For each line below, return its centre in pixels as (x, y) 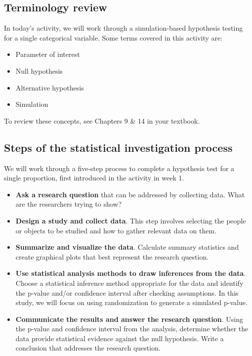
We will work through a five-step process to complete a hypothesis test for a (119, 168)
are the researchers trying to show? (69, 204)
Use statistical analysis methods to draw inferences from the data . (131, 273)
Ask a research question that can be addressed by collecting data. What (130, 194)
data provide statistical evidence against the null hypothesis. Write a (120, 338)
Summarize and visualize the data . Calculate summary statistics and (127, 247)
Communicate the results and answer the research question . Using (129, 319)
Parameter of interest (48, 54)
